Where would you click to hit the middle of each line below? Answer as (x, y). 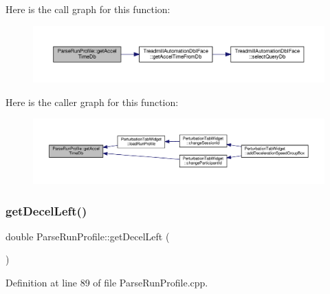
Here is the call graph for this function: (88, 9)
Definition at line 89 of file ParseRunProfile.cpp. (107, 282)
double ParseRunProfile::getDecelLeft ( (88, 236)
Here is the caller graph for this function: (92, 102)
